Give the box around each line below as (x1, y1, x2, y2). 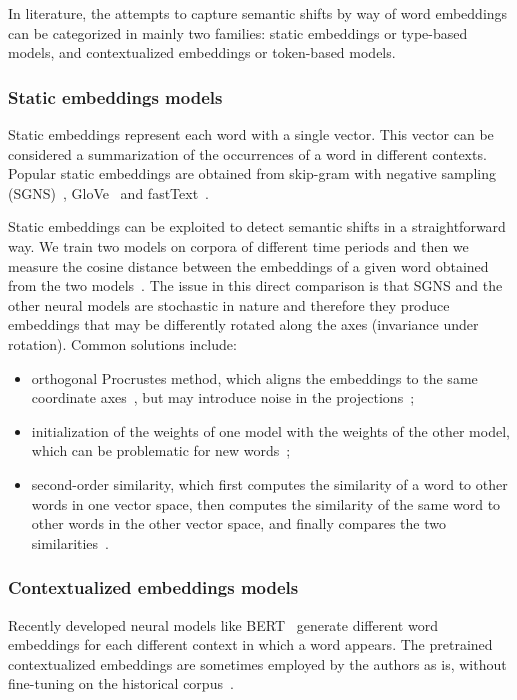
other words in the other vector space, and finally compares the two (31, 513, 446, 534)
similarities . (31, 532, 110, 553)
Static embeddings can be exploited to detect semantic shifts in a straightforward (8, 216, 506, 237)
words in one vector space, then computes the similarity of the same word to (31, 493, 501, 514)
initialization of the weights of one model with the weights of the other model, (31, 420, 510, 441)
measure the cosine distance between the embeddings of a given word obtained (8, 255, 489, 276)
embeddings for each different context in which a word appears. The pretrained (8, 634, 493, 655)
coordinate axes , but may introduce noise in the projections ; (31, 387, 415, 408)
